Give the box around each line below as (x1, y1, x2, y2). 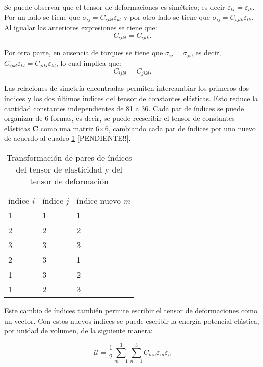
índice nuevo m (76, 194, 130, 207)
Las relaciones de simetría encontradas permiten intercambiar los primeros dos (4, 83, 249, 93)
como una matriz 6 (40, 123, 99, 133)
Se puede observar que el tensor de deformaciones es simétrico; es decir (4, 2, 225, 12)
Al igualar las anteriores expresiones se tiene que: (4, 22, 157, 33)
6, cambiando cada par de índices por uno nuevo (104, 123, 256, 133)
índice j (42, 194, 69, 207)
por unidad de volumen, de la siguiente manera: (4, 325, 153, 336)
